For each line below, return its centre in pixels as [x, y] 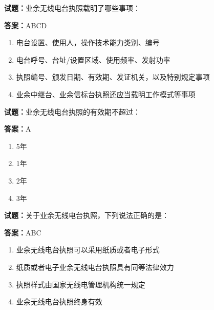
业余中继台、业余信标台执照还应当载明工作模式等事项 [106, 94]
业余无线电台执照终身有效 [59, 302]
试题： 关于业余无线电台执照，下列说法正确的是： [87, 215]
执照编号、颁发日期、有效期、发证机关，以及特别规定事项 [113, 77]
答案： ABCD [26, 25]
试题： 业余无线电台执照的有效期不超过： [72, 111]
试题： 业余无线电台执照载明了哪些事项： [72, 8]
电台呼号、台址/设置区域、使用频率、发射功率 [93, 59]
